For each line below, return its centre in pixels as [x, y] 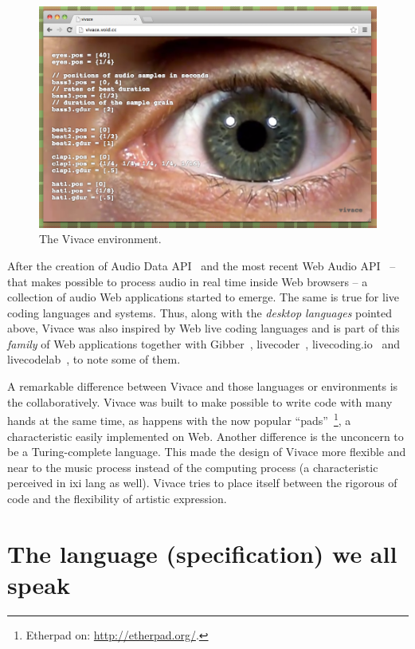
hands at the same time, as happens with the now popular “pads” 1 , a [179, 419]
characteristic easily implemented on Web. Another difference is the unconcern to [206, 436]
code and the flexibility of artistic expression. [117, 498]
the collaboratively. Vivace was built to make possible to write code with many [200, 401]
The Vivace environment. [100, 239]
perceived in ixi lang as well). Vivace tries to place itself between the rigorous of [202, 483]
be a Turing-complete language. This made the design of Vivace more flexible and [207, 452]
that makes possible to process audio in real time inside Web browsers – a [188, 281]
